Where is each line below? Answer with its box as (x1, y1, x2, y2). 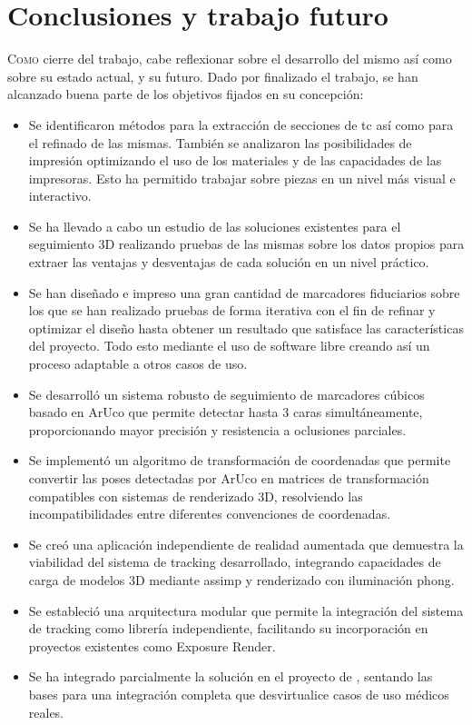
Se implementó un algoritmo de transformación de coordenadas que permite (28, 451, 451, 470)
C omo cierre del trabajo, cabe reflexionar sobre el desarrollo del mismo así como (7, 49, 452, 68)
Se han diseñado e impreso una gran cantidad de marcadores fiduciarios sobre (28, 283, 460, 302)
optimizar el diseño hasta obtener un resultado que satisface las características (28, 318, 464, 337)
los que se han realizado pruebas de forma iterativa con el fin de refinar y (28, 301, 436, 320)
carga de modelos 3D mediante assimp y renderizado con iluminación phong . (28, 570, 455, 589)
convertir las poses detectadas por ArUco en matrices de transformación (28, 469, 429, 487)
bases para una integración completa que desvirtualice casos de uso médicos (28, 684, 449, 703)
